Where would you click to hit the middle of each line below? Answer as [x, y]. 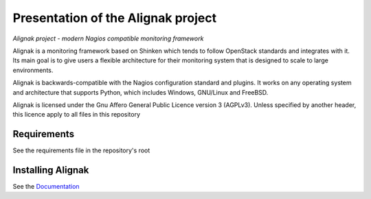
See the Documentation [46, 187]
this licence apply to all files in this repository [77, 115]
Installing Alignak [51, 170]
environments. [33, 70]
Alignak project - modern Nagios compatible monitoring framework [108, 38]
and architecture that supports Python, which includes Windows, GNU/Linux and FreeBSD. [140, 92]
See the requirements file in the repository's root [81, 150]
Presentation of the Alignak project [114, 18]
